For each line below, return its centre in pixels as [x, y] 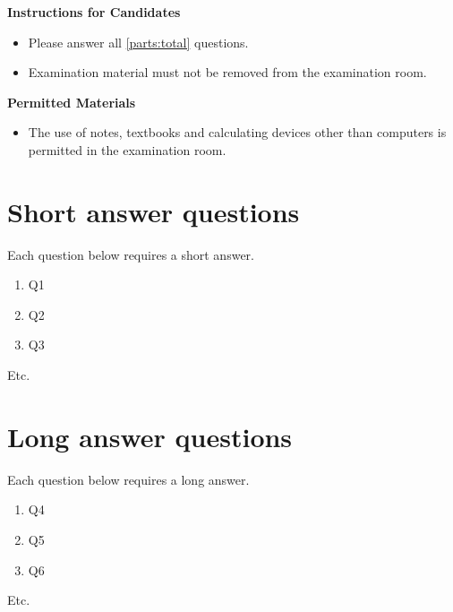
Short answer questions [154, 211]
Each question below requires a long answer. [128, 479]
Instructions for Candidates [94, 12]
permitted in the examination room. [127, 149]
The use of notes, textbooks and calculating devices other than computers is [237, 132]
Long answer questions [150, 436]
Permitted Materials [72, 102]
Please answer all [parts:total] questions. [138, 42]
